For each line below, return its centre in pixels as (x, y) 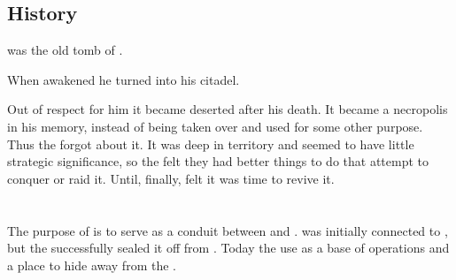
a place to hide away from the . (92, 265)
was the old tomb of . (65, 50)
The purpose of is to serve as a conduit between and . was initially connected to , (228, 230)
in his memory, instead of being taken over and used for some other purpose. (215, 126)
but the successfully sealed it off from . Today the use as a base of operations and (228, 248)
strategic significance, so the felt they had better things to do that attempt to (218, 161)
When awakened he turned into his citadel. (124, 79)
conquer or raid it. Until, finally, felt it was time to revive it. (171, 178)
